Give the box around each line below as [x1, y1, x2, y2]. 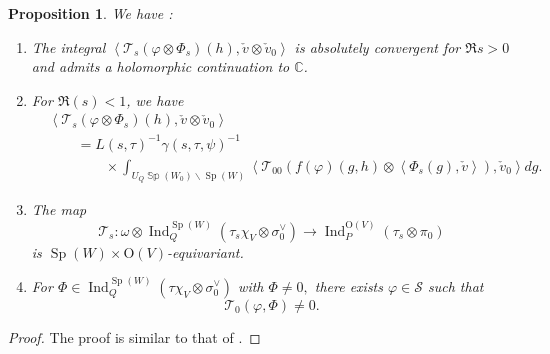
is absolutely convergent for [294, 36, 461, 57]
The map [31, 199, 87, 220]
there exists [314, 275, 383, 296]
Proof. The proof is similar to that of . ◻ [8, 326, 261, 347]
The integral [31, 36, 106, 57]
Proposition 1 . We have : [8, 3, 173, 23]
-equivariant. [166, 241, 244, 262]
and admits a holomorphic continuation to [31, 56, 290, 77]
